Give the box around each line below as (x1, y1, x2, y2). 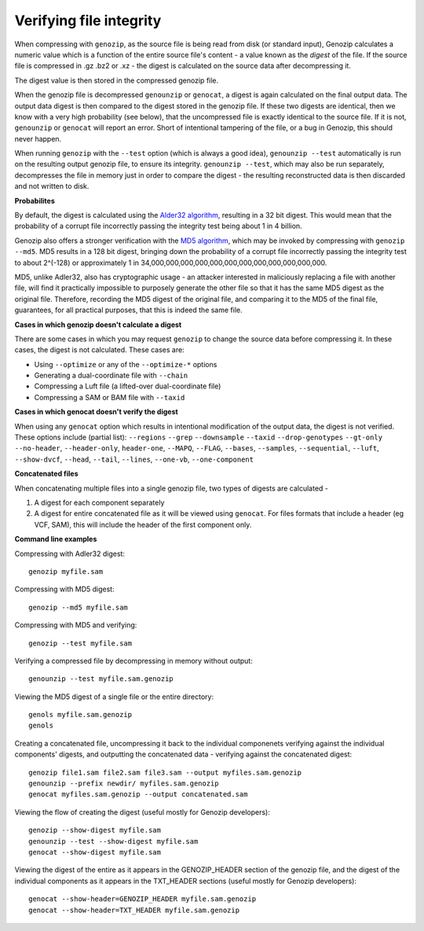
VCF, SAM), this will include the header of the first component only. (34, 520, 252, 529)
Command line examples (14, 535, 97, 544)
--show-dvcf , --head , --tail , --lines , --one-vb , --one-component (14, 454, 254, 464)
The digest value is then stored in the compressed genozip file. (14, 75, 219, 85)
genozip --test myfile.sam (28, 638, 133, 648)
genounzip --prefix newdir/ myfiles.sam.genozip (28, 779, 219, 788)
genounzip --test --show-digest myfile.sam (28, 837, 199, 845)
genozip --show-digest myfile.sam (28, 826, 161, 835)
